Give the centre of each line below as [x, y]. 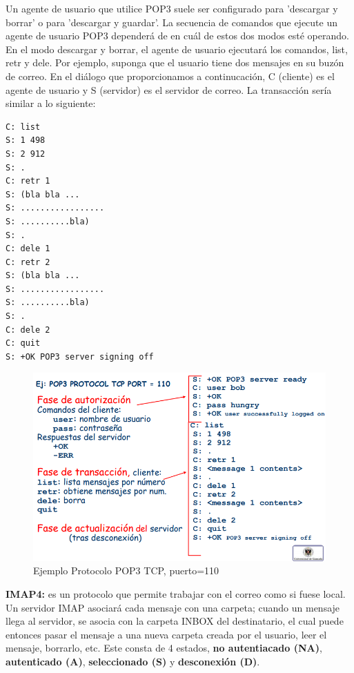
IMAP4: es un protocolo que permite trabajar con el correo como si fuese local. [176, 594]
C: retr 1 [28, 181]
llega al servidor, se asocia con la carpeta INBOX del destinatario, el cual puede [175, 621]
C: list [23, 127]
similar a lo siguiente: [51, 103]
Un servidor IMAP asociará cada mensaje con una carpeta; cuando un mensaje [173, 607]
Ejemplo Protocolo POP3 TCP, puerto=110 [126, 570]
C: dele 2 [28, 330]
